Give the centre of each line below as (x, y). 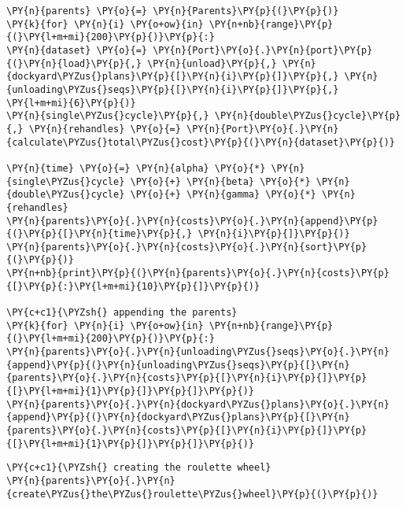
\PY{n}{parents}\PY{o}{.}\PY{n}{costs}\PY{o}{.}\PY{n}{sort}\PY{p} (187, 247)
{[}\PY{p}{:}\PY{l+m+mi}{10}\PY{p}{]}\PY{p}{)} (133, 286)
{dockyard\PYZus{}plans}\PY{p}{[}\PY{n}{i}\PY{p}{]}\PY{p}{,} (173, 77)
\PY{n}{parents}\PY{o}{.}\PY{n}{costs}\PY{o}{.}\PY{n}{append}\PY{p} (192, 221)
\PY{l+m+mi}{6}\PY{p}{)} (71, 103)
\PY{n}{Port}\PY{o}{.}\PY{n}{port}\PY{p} (263, 50)
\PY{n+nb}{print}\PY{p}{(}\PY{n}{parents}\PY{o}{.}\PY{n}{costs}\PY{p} (198, 273)
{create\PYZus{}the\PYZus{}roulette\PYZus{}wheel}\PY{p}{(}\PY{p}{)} (192, 494)
